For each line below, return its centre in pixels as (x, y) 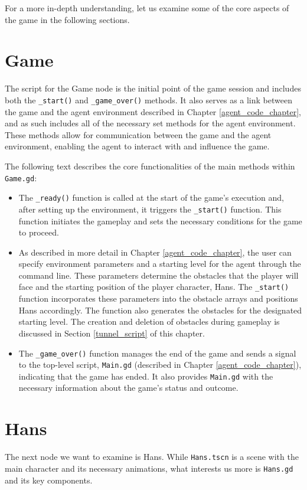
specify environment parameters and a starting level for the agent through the (160, 264)
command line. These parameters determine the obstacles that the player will (159, 275)
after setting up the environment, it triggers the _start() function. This (150, 209)
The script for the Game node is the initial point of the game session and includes (153, 88)
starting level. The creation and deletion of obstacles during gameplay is (149, 321)
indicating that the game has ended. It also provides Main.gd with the (146, 376)
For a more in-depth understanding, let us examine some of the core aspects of (147, 8)
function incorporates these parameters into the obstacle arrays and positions (158, 298)
